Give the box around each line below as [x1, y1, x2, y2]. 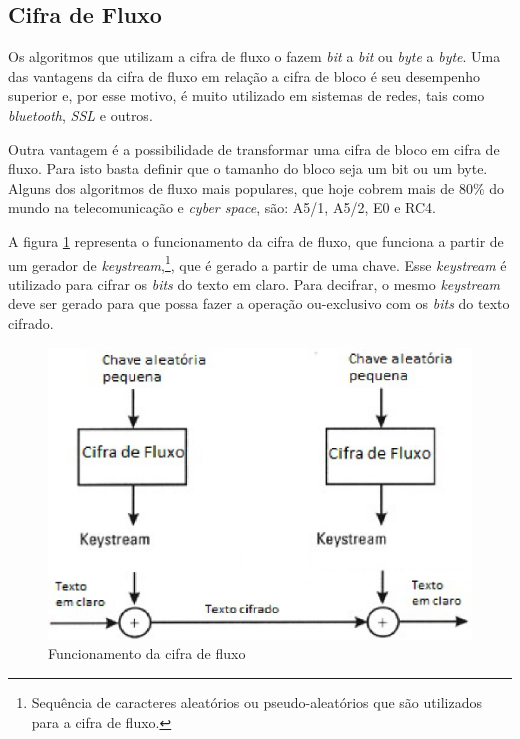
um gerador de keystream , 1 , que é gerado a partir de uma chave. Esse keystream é [8, 251, 507, 275]
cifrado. [8, 312, 54, 333]
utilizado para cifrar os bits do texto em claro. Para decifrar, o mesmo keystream [8, 273, 500, 294]
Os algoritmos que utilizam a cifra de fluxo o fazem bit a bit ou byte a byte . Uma [8, 46, 501, 67]
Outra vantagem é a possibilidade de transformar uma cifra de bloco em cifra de [8, 138, 500, 159]
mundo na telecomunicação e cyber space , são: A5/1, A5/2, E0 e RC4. [8, 197, 436, 218]
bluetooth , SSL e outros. [8, 104, 153, 125]
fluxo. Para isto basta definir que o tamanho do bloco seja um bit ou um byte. [8, 158, 488, 179]
